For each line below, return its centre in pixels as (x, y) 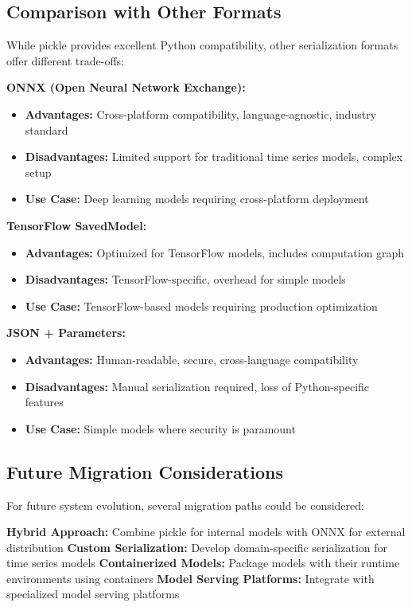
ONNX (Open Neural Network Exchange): (126, 87)
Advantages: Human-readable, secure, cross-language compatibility (192, 359)
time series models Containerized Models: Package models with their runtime (203, 563)
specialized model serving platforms (93, 594)
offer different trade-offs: (65, 60)
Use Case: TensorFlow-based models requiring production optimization (201, 305)
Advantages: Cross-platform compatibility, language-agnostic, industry (201, 114)
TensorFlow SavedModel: (77, 225)
